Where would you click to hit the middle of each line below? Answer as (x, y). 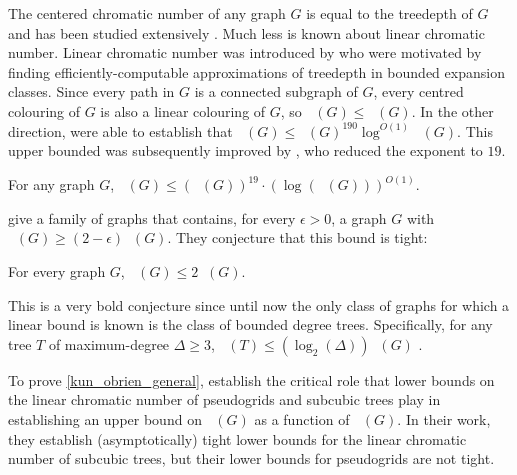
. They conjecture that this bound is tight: (297, 237)
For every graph (57, 270)
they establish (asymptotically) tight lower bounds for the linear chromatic (237, 438)
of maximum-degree (109, 343)
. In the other (452, 110)
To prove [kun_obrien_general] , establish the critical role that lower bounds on (251, 379)
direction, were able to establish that (120, 130)
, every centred (418, 91)
